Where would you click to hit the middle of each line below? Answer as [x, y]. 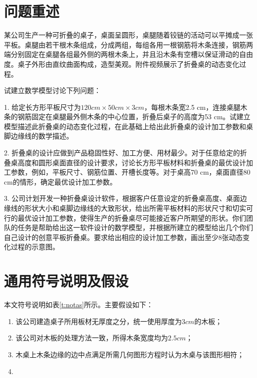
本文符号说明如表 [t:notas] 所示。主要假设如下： [79, 305]
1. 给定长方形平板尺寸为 [43, 107]
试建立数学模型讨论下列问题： [52, 90]
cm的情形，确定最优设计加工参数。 [60, 181]
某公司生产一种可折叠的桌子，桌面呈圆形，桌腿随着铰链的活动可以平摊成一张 [128, 35]
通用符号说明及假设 [66, 281]
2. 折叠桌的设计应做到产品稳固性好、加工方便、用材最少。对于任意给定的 [122, 153]
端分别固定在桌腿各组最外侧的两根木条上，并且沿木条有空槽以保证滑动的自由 [128, 54]
